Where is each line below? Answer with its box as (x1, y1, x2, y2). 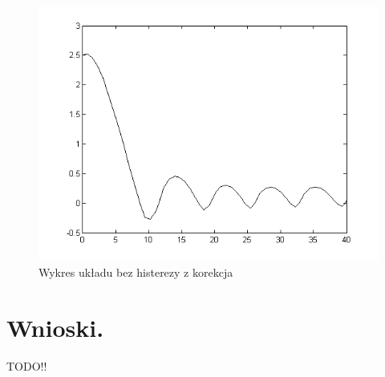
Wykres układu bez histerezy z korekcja (38, 264, 233, 281)
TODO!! (6, 357, 47, 374)
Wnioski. (6, 310, 104, 343)
